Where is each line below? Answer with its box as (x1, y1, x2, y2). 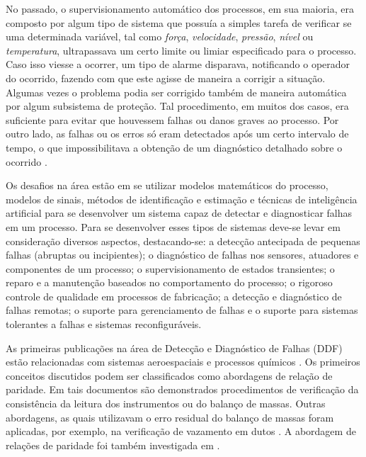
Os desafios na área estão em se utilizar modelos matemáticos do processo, (6, 178, 328, 193)
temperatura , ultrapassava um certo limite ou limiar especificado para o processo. (6, 43, 357, 57)
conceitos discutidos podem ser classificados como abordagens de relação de (6, 368, 333, 383)
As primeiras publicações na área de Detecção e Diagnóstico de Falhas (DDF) (6, 340, 343, 355)
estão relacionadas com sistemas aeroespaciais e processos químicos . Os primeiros (6, 354, 360, 369)
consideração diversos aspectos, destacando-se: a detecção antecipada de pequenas (6, 233, 360, 248)
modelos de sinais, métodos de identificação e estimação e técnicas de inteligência (6, 191, 358, 206)
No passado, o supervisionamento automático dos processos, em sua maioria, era (6, 1, 354, 16)
